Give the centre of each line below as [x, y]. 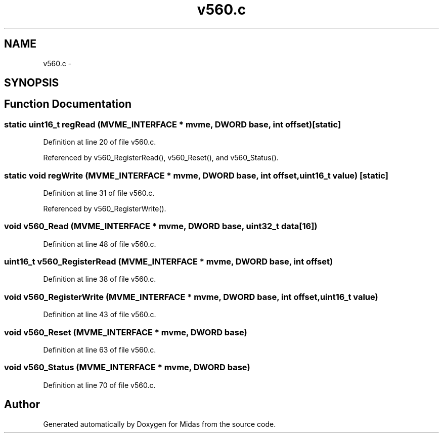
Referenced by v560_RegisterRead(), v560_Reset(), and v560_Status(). [161, 158]
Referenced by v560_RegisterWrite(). [105, 208]
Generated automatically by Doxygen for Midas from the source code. [160, 424]
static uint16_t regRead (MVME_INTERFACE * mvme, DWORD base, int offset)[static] [173, 124]
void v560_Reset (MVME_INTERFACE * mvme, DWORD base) [126, 332]
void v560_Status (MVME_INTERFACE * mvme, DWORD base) [127, 367]
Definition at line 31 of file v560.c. [99, 193]
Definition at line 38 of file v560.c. [100, 279]
